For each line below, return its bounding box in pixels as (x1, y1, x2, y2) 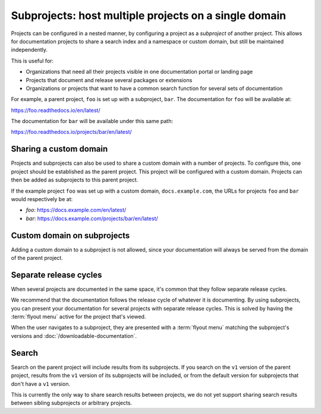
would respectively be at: (11, 195, 73, 202)
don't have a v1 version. (11, 380, 71, 387)
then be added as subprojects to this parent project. (11, 176, 139, 184)
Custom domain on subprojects (11, 230, 130, 240)
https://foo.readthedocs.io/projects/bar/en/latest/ (11, 128, 132, 136)
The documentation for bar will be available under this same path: (11, 118, 174, 125)
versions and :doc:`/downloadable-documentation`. (11, 332, 137, 339)
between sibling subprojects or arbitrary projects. (11, 399, 133, 407)
